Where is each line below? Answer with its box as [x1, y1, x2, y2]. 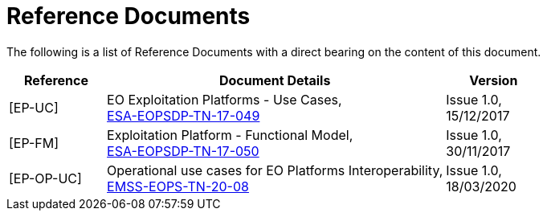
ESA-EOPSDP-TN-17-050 [107, 142, 259, 159]
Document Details [218, 72, 331, 88]
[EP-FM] [9, 134, 59, 151]
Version [469, 72, 518, 88]
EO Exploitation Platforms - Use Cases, [107, 91, 342, 108]
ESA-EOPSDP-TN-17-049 [107, 107, 260, 124]
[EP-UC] [9, 99, 59, 116]
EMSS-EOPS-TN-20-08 [107, 178, 249, 194]
